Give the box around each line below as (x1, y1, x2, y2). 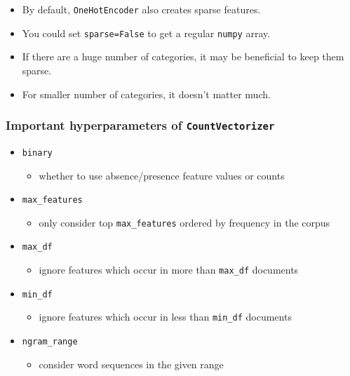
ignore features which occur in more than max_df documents (39, 262, 299, 277)
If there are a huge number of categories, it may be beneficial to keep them (22, 49, 344, 64)
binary (22, 147, 53, 158)
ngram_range (22, 337, 78, 347)
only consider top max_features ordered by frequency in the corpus (39, 215, 330, 229)
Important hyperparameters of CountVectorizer (6, 116, 275, 134)
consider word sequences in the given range (39, 356, 224, 371)
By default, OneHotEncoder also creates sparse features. (22, 2, 261, 16)
